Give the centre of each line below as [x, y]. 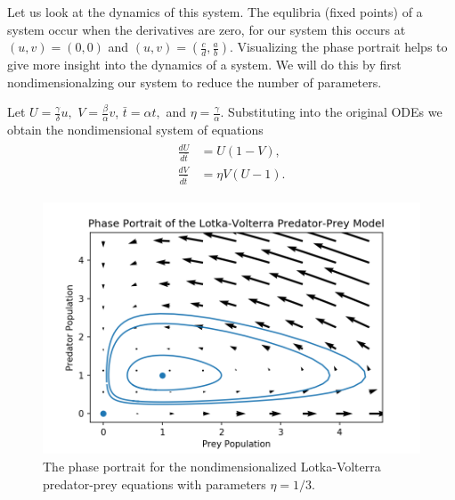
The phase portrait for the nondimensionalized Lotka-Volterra [212, 466]
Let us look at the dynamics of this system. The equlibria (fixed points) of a [215, 12]
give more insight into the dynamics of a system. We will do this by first [204, 65]
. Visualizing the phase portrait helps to [338, 47]
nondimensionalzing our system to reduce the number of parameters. [195, 82]
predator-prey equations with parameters [154, 484]
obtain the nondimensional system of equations [135, 130]
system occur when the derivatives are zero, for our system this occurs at [207, 29]
